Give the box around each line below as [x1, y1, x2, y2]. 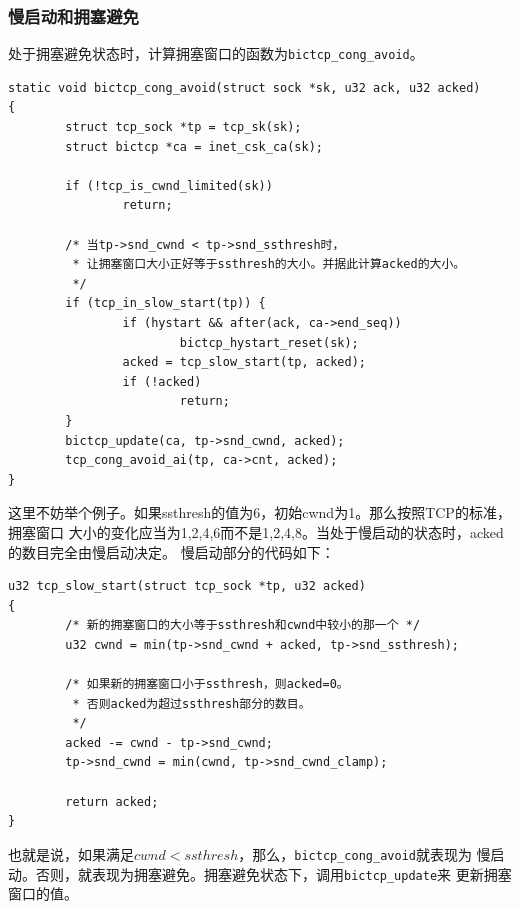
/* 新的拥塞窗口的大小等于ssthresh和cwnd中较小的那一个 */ [65, 618, 421, 633]
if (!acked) [122, 374, 202, 389]
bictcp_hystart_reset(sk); [179, 335, 359, 350]
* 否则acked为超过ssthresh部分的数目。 [72, 696, 311, 711]
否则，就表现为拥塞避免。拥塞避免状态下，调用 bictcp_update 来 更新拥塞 [35, 863, 512, 884]
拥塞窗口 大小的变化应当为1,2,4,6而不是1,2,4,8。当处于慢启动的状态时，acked [8, 521, 504, 542]
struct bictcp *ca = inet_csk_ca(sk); [65, 139, 323, 154]
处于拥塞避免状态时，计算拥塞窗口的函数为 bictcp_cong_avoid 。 [8, 43, 424, 64]
